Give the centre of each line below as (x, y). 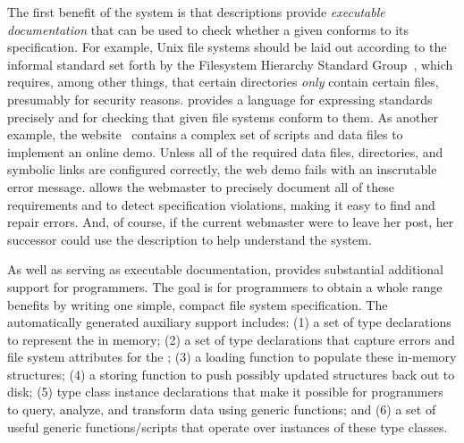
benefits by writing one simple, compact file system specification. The (198, 304)
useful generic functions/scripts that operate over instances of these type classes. (228, 426)
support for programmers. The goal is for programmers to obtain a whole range (225, 286)
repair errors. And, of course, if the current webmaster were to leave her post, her (231, 222)
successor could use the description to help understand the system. (190, 239)
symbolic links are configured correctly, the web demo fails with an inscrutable (222, 169)
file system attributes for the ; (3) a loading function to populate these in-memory (232, 357)
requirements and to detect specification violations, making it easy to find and (221, 204)
